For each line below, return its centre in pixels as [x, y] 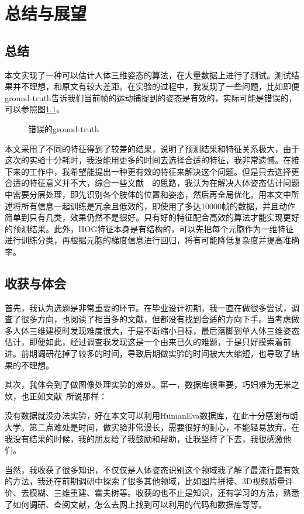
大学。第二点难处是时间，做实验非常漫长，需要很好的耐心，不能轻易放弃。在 [152, 427]
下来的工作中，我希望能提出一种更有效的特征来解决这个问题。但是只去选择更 [152, 171]
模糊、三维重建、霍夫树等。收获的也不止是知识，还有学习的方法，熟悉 [164, 492]
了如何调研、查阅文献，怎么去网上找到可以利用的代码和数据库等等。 [136, 504]
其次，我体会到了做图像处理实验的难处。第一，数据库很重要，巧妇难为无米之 [152, 384]
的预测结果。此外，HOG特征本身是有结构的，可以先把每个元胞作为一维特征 [149, 228]
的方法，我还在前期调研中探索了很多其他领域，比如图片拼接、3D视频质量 [145, 481]
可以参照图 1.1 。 [34, 109]
